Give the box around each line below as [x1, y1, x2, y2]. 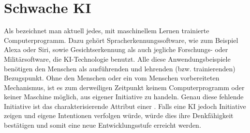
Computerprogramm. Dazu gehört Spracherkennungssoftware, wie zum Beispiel [4, 35, 238, 45]
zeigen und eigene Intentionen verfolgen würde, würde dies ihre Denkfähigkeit [4, 110, 234, 120]
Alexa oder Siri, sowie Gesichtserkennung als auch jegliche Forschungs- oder [4, 44, 228, 54]
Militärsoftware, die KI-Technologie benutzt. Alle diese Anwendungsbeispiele [4, 53, 231, 64]
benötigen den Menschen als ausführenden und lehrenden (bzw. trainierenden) [4, 63, 235, 73]
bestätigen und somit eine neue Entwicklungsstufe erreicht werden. [4, 120, 201, 130]
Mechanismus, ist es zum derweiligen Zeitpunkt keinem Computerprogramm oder [4, 82, 245, 92]
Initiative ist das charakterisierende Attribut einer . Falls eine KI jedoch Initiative [4, 101, 246, 111]
